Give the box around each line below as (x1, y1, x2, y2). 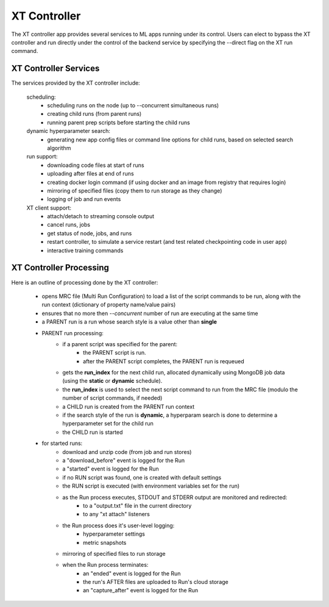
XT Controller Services (11, 63, 100, 74)
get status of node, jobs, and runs (47, 229, 132, 237)
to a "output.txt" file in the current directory (83, 502, 192, 509)
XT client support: (26, 204, 72, 211)
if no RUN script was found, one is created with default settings (62, 474, 222, 481)
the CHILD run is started (62, 428, 123, 436)
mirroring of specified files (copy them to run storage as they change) (47, 186, 222, 194)
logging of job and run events (47, 196, 121, 203)
